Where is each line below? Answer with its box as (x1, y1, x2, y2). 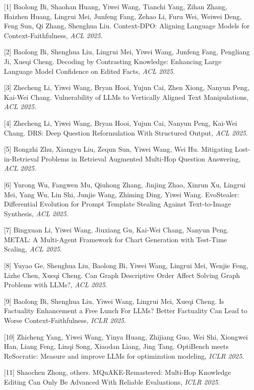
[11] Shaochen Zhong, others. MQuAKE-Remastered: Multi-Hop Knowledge (4, 367, 231, 377)
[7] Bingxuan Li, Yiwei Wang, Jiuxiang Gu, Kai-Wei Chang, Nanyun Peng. (4, 225, 229, 235)
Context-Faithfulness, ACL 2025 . (4, 30, 103, 40)
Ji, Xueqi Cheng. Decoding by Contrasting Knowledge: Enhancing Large (4, 56, 222, 66)
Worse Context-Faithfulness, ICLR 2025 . (4, 315, 126, 325)
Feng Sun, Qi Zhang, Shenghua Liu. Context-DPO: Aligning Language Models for (4, 21, 250, 31)
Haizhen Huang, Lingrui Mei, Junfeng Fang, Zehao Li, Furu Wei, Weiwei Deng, (4, 11, 242, 21)
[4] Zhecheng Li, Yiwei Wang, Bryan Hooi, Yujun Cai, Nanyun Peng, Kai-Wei (4, 117, 237, 128)
